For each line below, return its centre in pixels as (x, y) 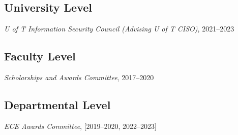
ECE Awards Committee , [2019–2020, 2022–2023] (80, 126)
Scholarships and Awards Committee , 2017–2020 (79, 77)
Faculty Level (40, 56)
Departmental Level (57, 104)
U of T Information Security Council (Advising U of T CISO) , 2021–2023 (119, 29)
